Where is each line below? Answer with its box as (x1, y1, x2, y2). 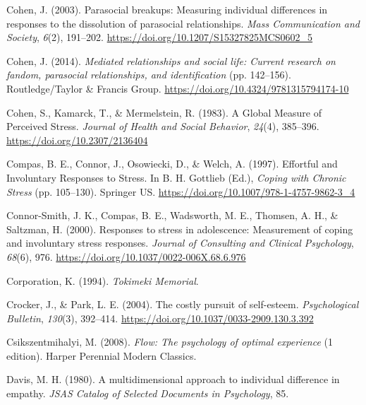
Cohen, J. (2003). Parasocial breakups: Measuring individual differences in (6, 2, 328, 16)
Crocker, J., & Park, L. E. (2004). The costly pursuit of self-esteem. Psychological (6, 297, 359, 312)
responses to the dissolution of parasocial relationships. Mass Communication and (6, 16, 360, 30)
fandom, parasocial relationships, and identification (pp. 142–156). (6, 67, 291, 82)
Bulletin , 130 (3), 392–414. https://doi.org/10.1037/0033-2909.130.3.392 (6, 310, 314, 325)
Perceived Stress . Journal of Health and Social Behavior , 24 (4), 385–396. (6, 119, 319, 134)
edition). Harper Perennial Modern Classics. (6, 348, 197, 363)
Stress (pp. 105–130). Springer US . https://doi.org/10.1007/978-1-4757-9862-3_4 (6, 184, 355, 199)
